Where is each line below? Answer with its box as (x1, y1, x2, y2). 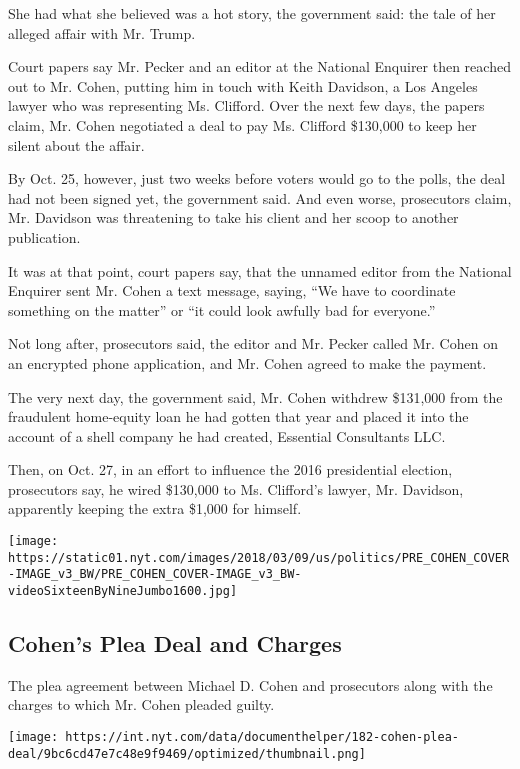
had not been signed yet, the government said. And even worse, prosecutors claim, (8, 187, 512, 208)
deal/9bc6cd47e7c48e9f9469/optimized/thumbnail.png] (8, 746, 366, 761)
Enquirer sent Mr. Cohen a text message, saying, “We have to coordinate (8, 280, 456, 301)
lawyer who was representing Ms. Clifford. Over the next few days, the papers (8, 95, 485, 116)
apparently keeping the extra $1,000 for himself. (8, 498, 302, 519)
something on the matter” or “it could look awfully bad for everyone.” (8, 299, 436, 320)
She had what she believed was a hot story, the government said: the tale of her (8, 3, 496, 23)
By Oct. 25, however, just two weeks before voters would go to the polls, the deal (8, 168, 506, 189)
